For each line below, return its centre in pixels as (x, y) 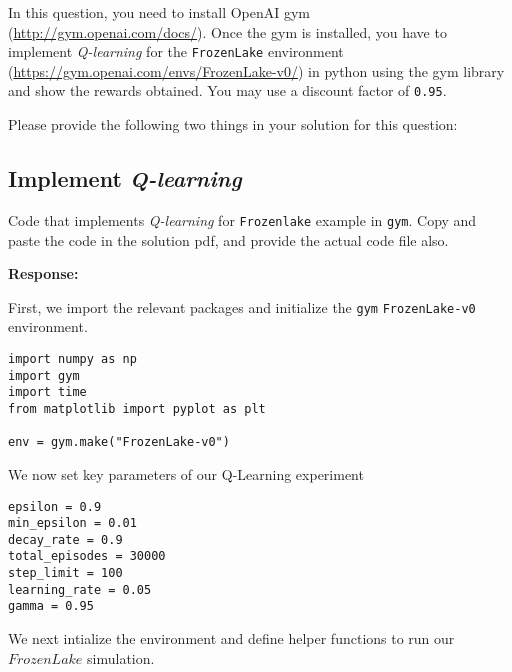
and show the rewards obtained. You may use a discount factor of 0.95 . (227, 90)
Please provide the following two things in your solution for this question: (233, 124)
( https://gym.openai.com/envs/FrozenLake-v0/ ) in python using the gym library (256, 70)
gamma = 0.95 (51, 606)
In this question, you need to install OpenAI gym (159, 12)
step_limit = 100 (65, 573)
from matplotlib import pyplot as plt (137, 408)
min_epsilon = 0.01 (72, 523)
